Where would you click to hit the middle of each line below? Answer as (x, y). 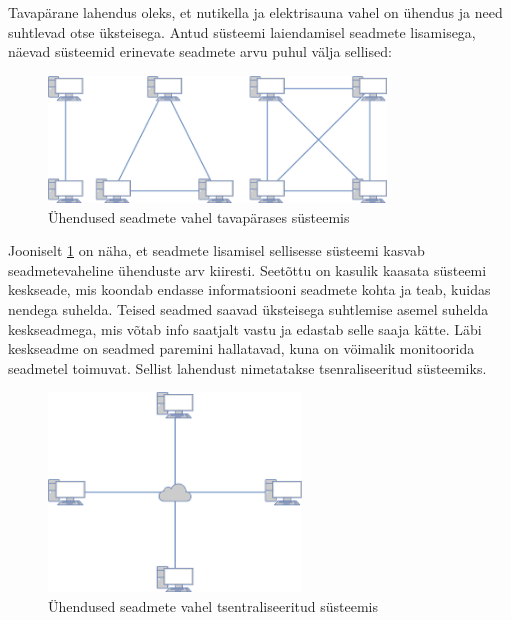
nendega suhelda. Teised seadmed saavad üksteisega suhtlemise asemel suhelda (248, 308)
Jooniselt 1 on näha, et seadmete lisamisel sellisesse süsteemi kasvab (216, 250)
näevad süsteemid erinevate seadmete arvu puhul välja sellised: (200, 51)
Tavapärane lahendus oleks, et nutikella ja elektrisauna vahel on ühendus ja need (255, 12)
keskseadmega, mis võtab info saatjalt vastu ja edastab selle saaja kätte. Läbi (245, 328)
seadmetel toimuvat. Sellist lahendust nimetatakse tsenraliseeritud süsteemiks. (247, 367)
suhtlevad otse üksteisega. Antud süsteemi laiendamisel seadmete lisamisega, (242, 31)
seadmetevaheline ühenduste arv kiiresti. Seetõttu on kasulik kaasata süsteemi (247, 269)
